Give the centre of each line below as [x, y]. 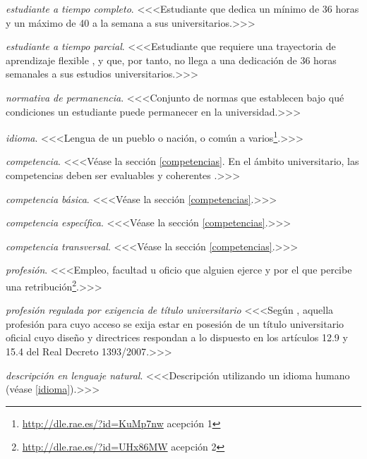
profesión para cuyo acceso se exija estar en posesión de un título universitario [175, 323]
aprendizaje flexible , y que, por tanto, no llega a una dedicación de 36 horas [171, 60]
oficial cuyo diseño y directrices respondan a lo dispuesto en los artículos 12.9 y [177, 337]
